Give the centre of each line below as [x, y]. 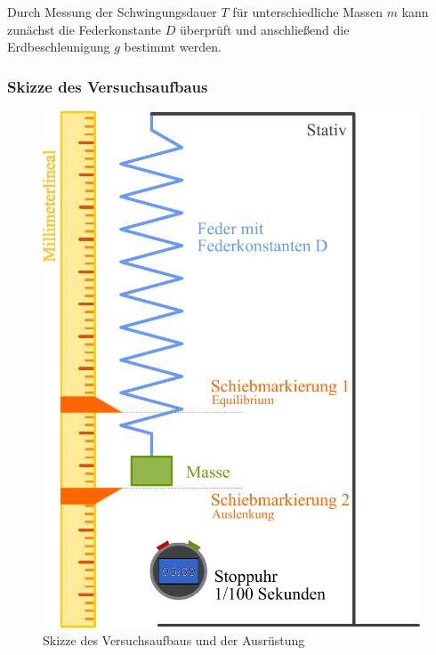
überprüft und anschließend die [264, 29]
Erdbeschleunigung [59, 47]
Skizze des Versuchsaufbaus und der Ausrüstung [174, 640]
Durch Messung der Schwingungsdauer [112, 12]
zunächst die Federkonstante [85, 29]
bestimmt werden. [173, 47]
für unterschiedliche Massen [308, 12]
